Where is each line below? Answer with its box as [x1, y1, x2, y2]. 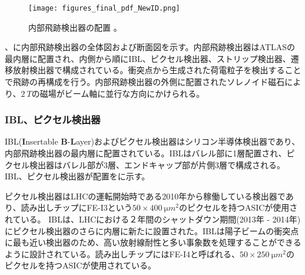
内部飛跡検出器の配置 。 [28, 21, 122, 33]
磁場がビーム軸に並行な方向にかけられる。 [39, 87, 205, 99]
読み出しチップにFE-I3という [21, 201, 132, 214]
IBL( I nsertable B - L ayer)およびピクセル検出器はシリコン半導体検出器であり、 [5, 135, 300, 148]
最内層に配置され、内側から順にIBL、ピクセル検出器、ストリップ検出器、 [5, 52, 291, 64]
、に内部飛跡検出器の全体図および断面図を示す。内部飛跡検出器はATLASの [5, 41, 296, 53]
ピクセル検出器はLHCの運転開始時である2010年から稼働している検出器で [5, 189, 286, 202]
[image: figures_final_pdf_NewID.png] [28, 4, 180, 12]
